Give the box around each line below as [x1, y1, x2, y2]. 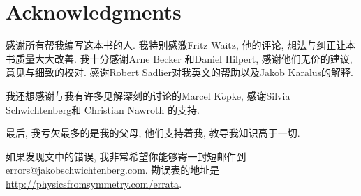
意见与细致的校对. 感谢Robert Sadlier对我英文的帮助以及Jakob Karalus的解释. [6, 65, 354, 80]
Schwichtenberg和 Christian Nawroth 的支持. [6, 102, 200, 116]
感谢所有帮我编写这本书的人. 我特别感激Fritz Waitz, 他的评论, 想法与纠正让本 [6, 38, 356, 52]
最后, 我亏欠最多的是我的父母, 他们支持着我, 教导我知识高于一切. [6, 126, 300, 140]
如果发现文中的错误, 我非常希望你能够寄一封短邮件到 [6, 149, 246, 163]
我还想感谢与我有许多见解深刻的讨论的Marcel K [6, 88, 222, 103]
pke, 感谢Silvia [226, 88, 290, 103]
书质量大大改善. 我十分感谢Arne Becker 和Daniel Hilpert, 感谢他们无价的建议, [6, 51, 353, 66]
